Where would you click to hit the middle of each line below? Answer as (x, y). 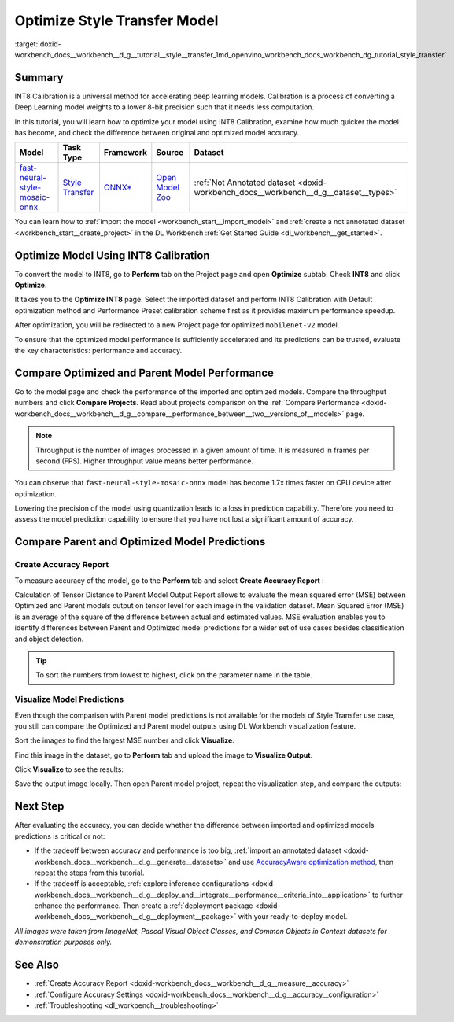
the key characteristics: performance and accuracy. (98, 351)
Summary (39, 77)
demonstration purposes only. (63, 942)
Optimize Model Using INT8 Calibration (112, 255)
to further (387, 895)
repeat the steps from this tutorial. (89, 873)
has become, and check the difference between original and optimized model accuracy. (157, 133)
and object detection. (49, 639)
